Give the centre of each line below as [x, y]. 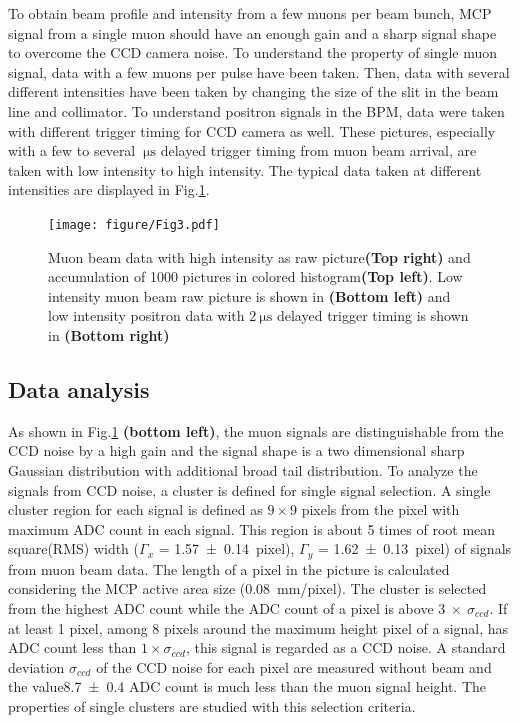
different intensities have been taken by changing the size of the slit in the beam [253, 91]
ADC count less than [72, 647]
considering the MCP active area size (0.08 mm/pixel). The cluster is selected [247, 588]
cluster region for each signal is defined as [135, 509]
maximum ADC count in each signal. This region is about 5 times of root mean [252, 528]
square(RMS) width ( [73, 548]
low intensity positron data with [146, 315]
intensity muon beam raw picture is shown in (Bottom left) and [249, 295]
